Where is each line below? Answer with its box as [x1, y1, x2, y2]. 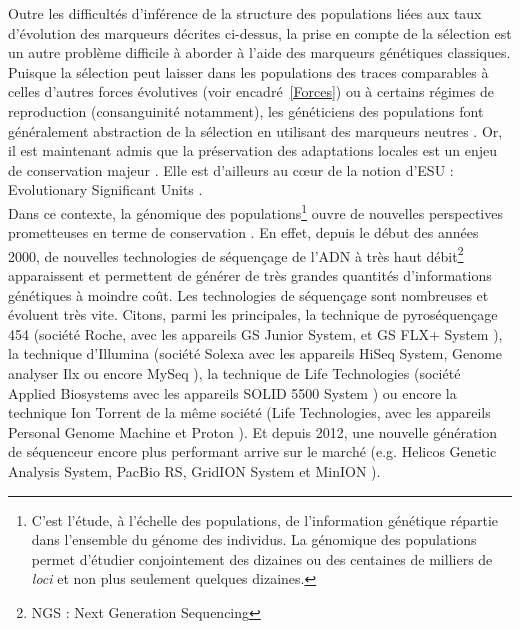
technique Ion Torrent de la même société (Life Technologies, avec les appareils [8, 402, 491, 423]
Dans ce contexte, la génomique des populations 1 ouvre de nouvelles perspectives [8, 199, 503, 223]
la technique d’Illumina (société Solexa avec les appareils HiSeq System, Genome [8, 343, 502, 364]
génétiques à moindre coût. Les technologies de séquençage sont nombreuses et [8, 284, 489, 305]
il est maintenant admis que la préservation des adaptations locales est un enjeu [8, 140, 498, 161]
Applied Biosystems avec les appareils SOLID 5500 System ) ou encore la [8, 382, 457, 403]
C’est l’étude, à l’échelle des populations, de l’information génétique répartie [31, 509, 499, 530]
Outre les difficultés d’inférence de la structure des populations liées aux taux [8, 3, 482, 23]
